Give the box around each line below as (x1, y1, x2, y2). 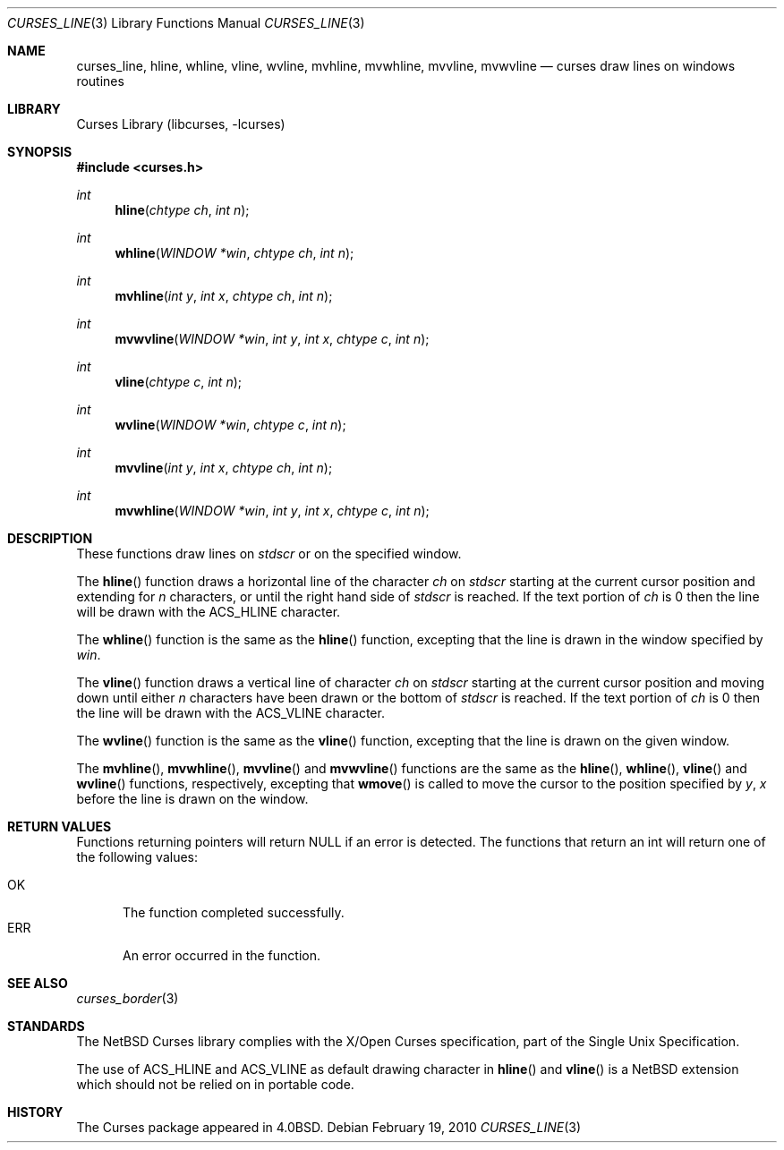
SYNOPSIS (7, 144, 72, 159)
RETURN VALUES (7, 819, 112, 834)
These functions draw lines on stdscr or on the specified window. (76, 546, 462, 561)
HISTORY (7, 1104, 64, 1120)
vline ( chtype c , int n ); (115, 374, 243, 389)
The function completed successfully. (123, 905, 345, 920)
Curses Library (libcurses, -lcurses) (76, 116, 285, 132)
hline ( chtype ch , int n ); (115, 202, 250, 217)
